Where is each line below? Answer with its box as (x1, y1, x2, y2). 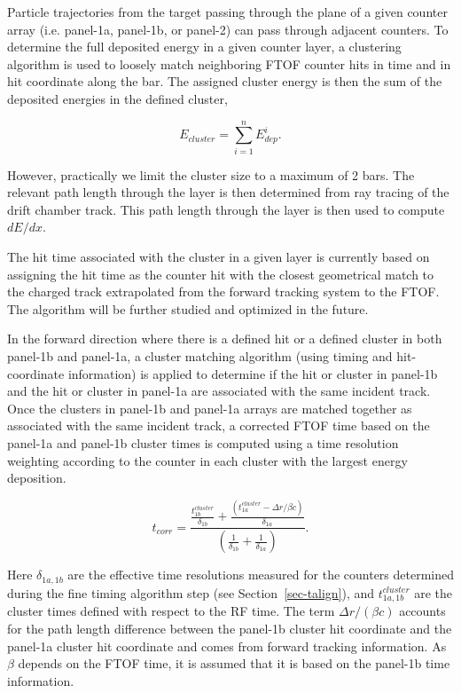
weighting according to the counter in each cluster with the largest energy (7, 451, 408, 469)
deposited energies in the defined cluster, (7, 89, 228, 107)
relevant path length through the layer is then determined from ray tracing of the (7, 183, 449, 201)
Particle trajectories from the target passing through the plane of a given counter (7, 3, 448, 20)
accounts (399, 602, 446, 620)
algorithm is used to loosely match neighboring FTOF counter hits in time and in (7, 54, 451, 73)
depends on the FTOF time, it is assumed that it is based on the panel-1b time (18, 654, 450, 673)
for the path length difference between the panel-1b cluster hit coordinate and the (7, 618, 452, 637)
